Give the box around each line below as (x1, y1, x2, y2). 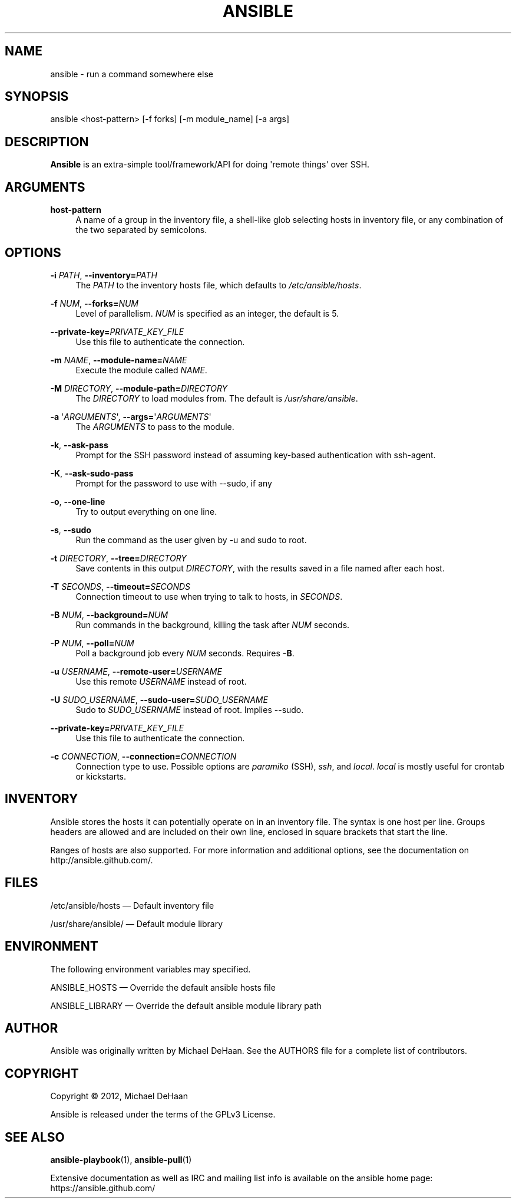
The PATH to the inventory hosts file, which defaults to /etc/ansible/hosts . (75, 280, 362, 290)
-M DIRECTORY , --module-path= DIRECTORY (50, 383, 228, 393)
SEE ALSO (5, 1129, 65, 1145)
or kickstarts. (75, 771, 127, 781)
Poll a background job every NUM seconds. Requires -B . (75, 647, 295, 658)
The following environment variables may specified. (50, 964, 251, 974)
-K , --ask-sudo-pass (50, 468, 134, 478)
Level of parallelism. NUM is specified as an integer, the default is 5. (75, 308, 339, 318)
